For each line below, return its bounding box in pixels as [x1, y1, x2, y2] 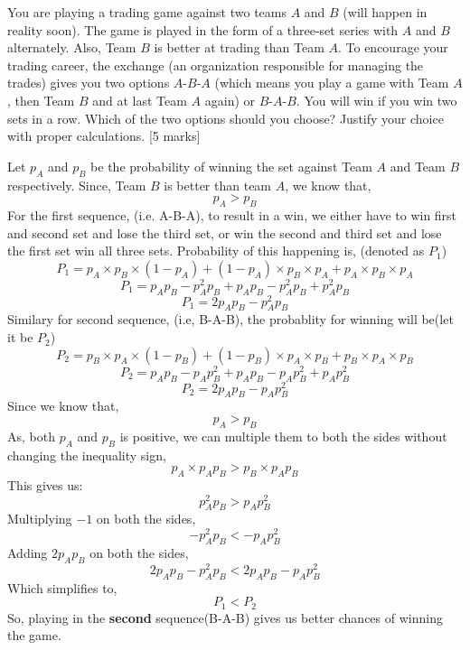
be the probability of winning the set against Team [90, 156, 372, 175]
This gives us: [7, 475, 83, 494]
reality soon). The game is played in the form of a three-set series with [7, 20, 399, 39]
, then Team [7, 90, 75, 109]
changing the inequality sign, [7, 445, 166, 464]
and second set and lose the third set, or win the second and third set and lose [7, 223, 442, 242]
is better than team [164, 175, 272, 194]
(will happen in [343, 3, 428, 21]
